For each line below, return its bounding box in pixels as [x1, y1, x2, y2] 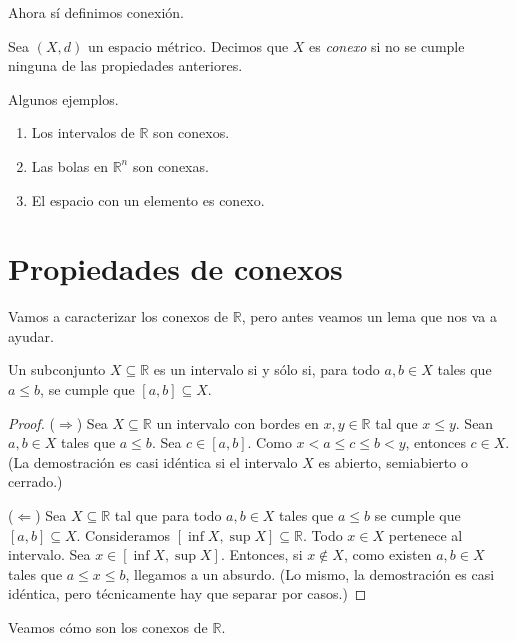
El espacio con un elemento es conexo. [31, 189, 265, 210]
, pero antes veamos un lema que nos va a [241, 306, 497, 327]
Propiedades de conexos [8, 248, 343, 289]
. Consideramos [76, 524, 171, 545]
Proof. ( [8, 412, 55, 433]
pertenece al [388, 524, 463, 545]
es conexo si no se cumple [309, 35, 465, 56]
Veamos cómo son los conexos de [8, 617, 208, 637]
